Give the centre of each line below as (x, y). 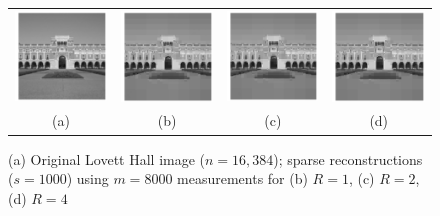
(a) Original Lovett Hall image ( (107, 158)
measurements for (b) (242, 178)
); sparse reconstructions (348, 158)
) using (87, 178)
